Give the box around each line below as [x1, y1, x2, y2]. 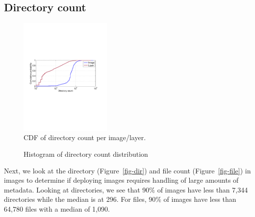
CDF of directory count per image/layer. [24, 132, 146, 143]
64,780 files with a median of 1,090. [4, 203, 110, 214]
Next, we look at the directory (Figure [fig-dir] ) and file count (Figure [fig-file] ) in [4, 165, 251, 175]
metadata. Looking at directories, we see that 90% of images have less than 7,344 [4, 184, 248, 194]
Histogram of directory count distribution [24, 148, 148, 159]
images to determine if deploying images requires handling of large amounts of [4, 175, 239, 185]
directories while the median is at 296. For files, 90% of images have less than [4, 194, 236, 204]
